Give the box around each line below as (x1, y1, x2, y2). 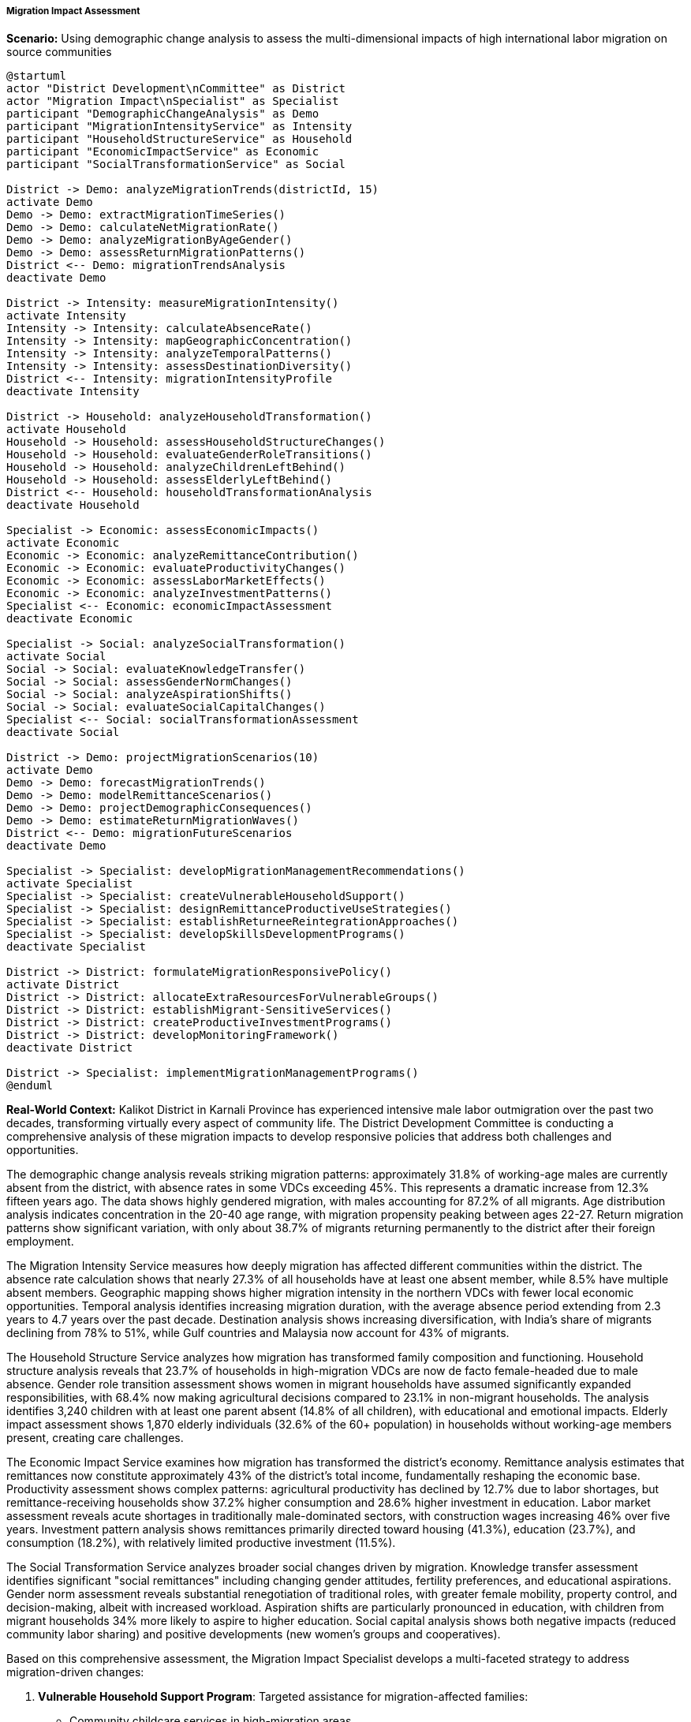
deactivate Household (6, 499, 140, 512)
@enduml (6, 1079, 54, 1093)
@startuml (6, 69, 66, 83)
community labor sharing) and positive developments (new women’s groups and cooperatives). (6, 1627, 501, 1642)
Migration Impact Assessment (6, 6, 140, 17)
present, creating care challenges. (6, 1431, 184, 1445)
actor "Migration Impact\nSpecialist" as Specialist (6, 95, 339, 108)
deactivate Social (6, 726, 120, 739)
